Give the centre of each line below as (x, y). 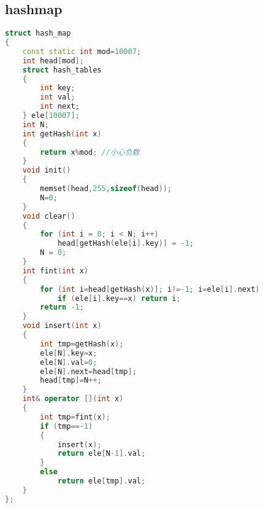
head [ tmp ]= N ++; (71, 381)
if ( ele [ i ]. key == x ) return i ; (119, 298)
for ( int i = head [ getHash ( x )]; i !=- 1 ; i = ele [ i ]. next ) (150, 289)
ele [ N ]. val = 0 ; (69, 362)
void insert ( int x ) (62, 326)
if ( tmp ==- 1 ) (67, 426)
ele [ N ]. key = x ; (69, 353)
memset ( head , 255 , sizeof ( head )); (106, 189)
